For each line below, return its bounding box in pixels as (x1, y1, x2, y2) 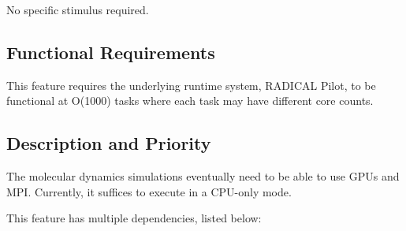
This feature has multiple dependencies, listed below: (6, 210, 262, 226)
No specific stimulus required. (6, 2, 149, 17)
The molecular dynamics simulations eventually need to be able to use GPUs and (6, 168, 400, 184)
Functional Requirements (6, 39, 215, 64)
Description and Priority (6, 131, 211, 155)
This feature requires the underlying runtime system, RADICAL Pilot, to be (6, 76, 376, 93)
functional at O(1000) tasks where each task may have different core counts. (6, 92, 374, 109)
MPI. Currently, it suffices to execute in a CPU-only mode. (6, 183, 292, 199)
